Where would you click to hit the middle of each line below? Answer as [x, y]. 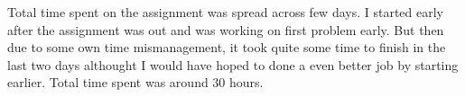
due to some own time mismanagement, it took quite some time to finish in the [227, 47]
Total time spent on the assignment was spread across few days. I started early [225, 12]
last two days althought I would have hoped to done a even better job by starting [233, 64]
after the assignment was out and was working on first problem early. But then [226, 29]
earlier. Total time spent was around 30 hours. [135, 82]
